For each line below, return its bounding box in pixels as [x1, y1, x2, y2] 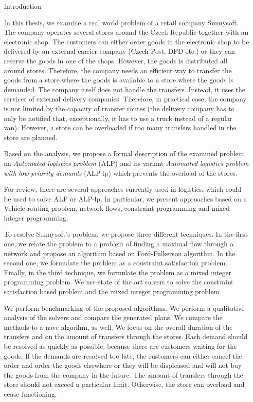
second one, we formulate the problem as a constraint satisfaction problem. [4, 258, 228, 268]
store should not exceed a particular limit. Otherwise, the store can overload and [4, 379, 245, 389]
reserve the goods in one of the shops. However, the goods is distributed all [4, 55, 228, 65]
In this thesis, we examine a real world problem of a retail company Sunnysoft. [4, 17, 239, 27]
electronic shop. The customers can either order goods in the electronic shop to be [4, 36, 249, 46]
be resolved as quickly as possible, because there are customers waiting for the [4, 341, 237, 351]
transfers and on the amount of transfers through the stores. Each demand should [4, 331, 248, 342]
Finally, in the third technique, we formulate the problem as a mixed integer [4, 267, 232, 277]
